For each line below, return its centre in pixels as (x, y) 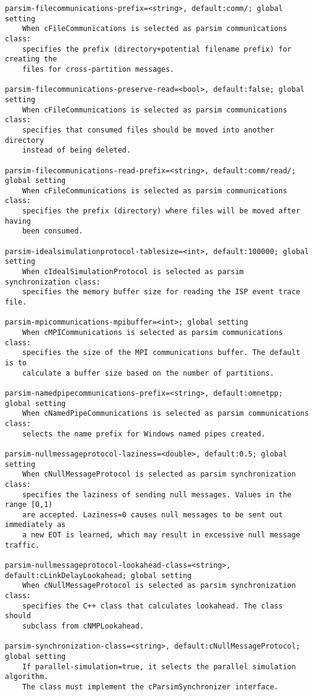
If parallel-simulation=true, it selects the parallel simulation (159, 667)
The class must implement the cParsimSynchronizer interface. (150, 687)
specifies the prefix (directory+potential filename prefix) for (157, 49)
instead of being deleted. (76, 150)
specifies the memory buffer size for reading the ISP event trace (161, 292)
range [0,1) (29, 505)
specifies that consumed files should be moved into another (148, 130)
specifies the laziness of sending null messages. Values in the (157, 494)
